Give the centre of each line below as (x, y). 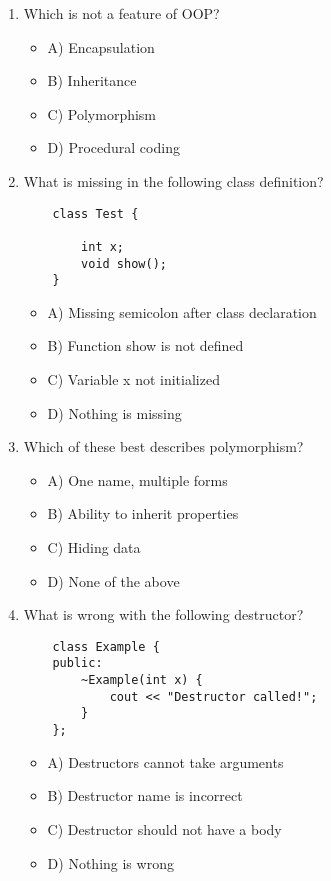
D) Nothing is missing (114, 412)
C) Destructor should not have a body (164, 828)
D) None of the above (113, 580)
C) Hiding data (94, 547)
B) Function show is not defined (145, 345)
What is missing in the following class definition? (173, 180)
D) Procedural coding (113, 147)
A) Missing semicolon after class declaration (182, 311)
